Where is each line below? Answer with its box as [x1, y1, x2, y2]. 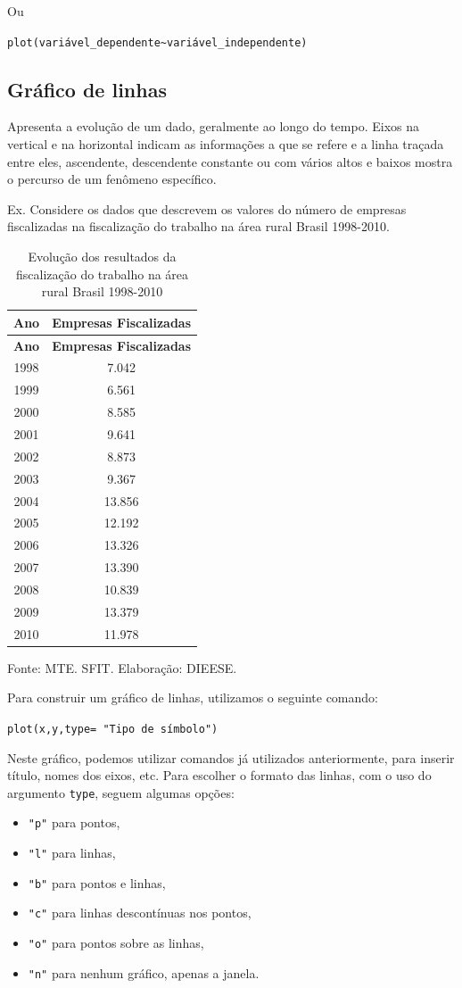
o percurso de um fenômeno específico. [7, 170, 217, 188]
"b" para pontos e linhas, [28, 873, 166, 892]
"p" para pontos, [28, 813, 120, 832]
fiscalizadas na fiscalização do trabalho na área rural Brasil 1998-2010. [7, 217, 390, 236]
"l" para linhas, [28, 843, 116, 862]
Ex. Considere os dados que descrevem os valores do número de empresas [7, 199, 407, 218]
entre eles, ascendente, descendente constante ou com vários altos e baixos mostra [7, 152, 453, 170]
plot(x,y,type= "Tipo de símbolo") [7, 722, 219, 735]
